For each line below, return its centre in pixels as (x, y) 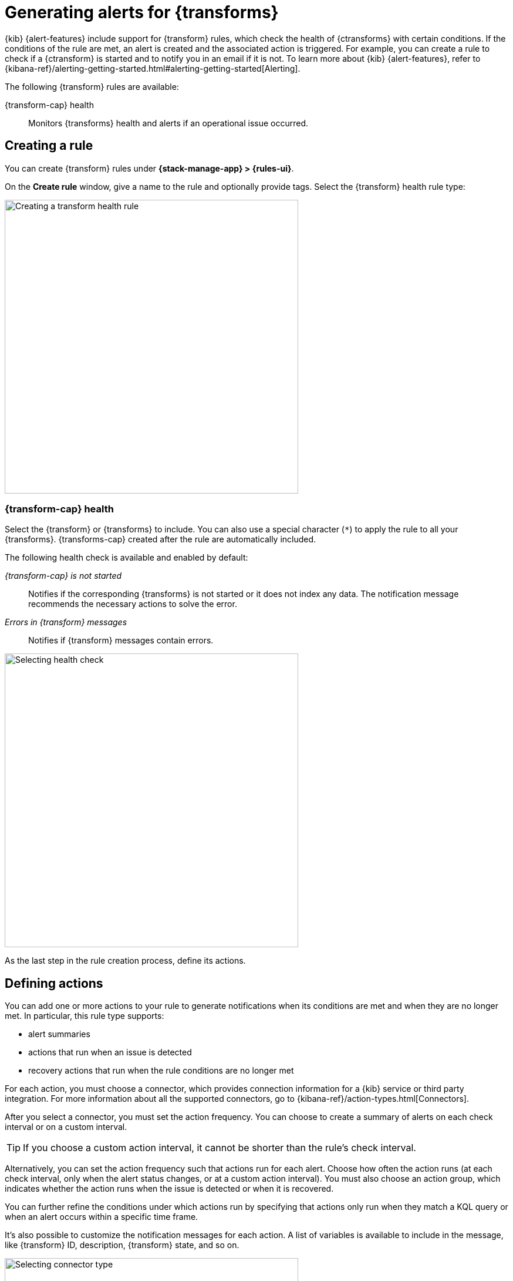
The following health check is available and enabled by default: (126, 558)
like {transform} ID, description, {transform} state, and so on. (122, 1245)
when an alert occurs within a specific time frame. (102, 1217)
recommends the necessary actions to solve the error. (133, 604)
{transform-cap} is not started (63, 576)
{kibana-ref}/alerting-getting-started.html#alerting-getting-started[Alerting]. (153, 68)
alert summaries (59, 1034)
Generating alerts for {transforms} (142, 12)
